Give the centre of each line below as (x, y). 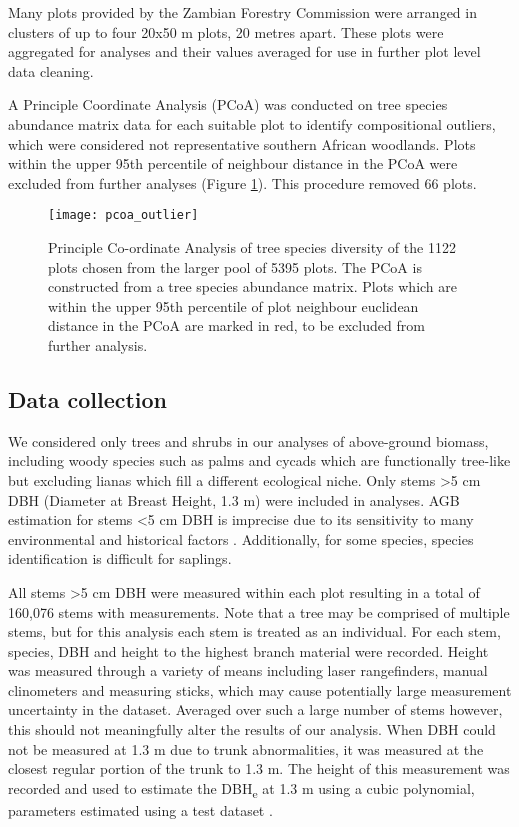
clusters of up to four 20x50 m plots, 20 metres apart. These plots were (226, 31)
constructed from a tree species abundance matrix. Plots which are (253, 286)
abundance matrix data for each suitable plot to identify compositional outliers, (252, 123)
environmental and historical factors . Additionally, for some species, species (241, 538)
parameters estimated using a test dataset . (140, 809)
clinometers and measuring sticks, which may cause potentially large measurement (260, 689)
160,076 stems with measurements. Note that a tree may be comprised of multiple (259, 611)
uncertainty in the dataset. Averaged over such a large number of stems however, (255, 709)
